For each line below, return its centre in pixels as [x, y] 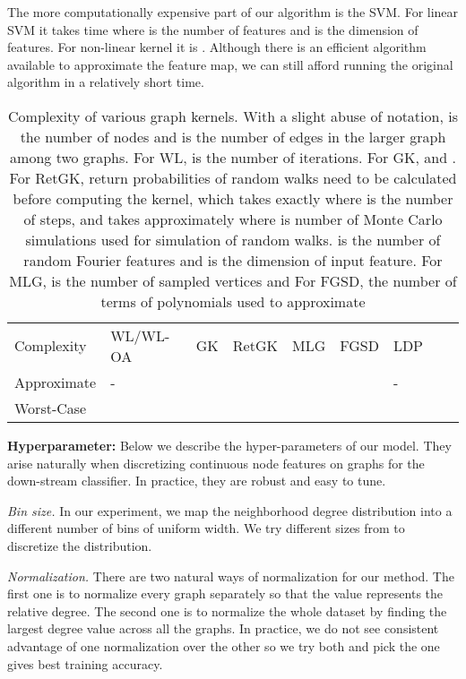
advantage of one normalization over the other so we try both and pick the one [224, 645]
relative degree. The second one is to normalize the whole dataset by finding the [227, 610]
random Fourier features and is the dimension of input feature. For [233, 260]
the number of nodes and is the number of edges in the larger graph [233, 136]
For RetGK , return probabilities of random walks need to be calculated [233, 177]
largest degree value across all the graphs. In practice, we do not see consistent [223, 628]
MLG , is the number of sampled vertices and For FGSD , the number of [233, 280]
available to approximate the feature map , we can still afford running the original [230, 64]
